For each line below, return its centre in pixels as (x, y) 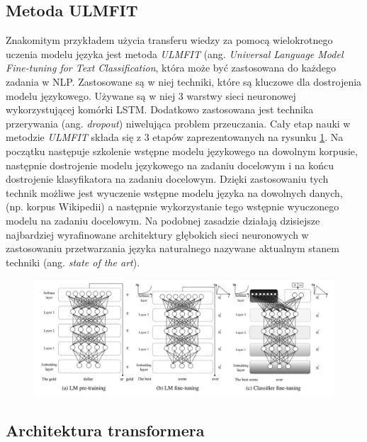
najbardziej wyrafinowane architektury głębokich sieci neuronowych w (157, 234)
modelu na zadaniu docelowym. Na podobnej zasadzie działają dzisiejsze (163, 220)
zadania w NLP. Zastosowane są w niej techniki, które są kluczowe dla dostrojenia (184, 81)
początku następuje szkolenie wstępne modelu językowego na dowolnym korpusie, (182, 151)
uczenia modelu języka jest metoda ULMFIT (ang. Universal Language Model (175, 53)
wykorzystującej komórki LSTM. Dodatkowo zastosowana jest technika (160, 109)
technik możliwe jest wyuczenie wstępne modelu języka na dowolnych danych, (174, 192)
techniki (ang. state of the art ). (73, 262)
